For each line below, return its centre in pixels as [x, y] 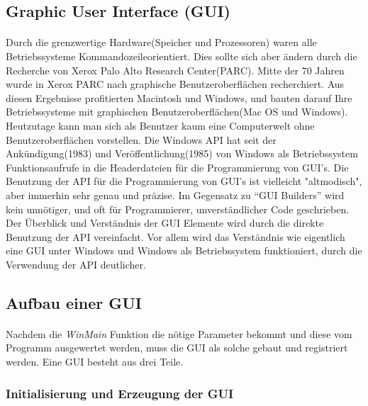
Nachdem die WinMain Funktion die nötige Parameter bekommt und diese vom [179, 333]
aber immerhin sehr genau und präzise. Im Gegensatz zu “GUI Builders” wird [175, 194]
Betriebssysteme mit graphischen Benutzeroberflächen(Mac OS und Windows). [177, 112]
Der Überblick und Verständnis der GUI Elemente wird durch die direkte [165, 223]
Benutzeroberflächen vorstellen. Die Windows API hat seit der [141, 139]
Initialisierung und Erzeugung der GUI [120, 393]
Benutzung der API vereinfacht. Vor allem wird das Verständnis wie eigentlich [175, 236]
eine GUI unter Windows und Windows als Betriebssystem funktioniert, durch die [184, 250]
